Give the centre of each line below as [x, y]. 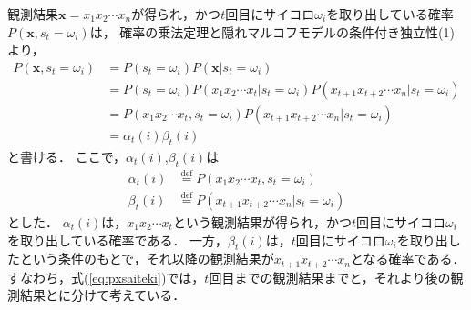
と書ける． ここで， [67, 156]
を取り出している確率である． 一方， [118, 240]
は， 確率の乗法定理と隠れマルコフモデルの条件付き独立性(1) [272, 31]
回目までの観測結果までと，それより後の [330, 277]
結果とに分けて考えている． [102, 295]
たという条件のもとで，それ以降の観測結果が [141, 259]
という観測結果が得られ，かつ [262, 222]
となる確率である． [408, 259]
